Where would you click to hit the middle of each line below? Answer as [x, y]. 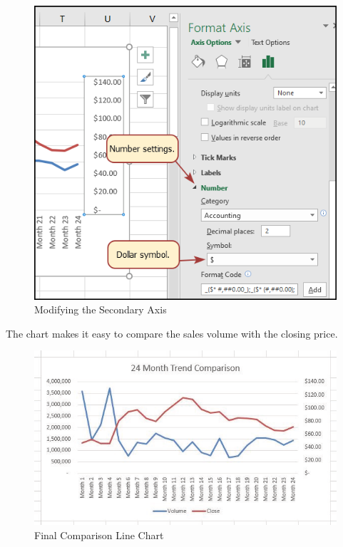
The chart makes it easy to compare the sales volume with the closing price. [172, 333]
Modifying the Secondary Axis [101, 309]
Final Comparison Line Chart [99, 535]
